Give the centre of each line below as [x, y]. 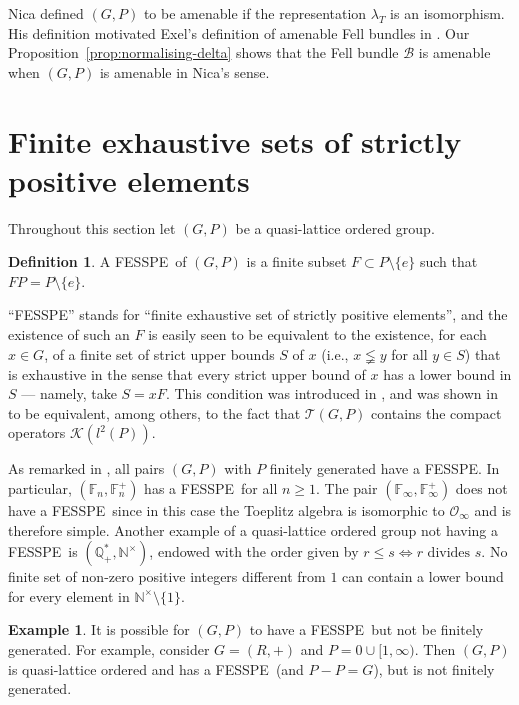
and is [493, 510]
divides [449, 553]
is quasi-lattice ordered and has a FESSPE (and [156, 668]
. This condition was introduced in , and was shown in [331, 393]
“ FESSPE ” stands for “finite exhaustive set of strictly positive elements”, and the [258, 314]
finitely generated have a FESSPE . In [384, 468]
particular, [40, 488]
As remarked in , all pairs [86, 468]
